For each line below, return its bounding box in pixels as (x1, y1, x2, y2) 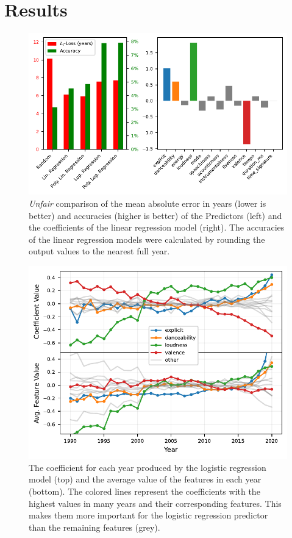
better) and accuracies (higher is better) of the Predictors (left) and (29, 209, 282, 221)
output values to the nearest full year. (29, 245, 170, 257)
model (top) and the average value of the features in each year (29, 473, 262, 486)
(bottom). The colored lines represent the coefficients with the (29, 485, 260, 498)
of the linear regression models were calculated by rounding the (29, 232, 265, 245)
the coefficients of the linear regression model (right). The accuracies (29, 221, 285, 234)
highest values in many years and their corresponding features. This (29, 497, 282, 509)
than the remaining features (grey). (29, 520, 160, 533)
